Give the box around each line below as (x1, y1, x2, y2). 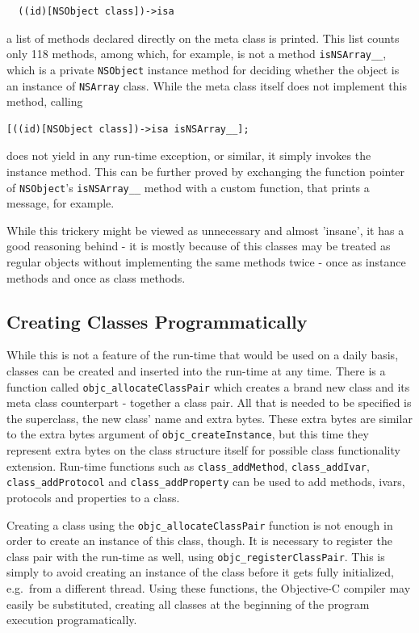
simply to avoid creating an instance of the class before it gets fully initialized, (6, 564, 394, 581)
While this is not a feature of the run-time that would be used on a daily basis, (6, 346, 399, 363)
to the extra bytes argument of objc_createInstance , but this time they (6, 425, 369, 442)
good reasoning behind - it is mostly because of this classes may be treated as (6, 237, 391, 254)
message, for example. (6, 195, 115, 212)
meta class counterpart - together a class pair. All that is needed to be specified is (6, 394, 412, 411)
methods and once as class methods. (6, 269, 186, 286)
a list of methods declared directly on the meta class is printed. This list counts (6, 29, 400, 46)
